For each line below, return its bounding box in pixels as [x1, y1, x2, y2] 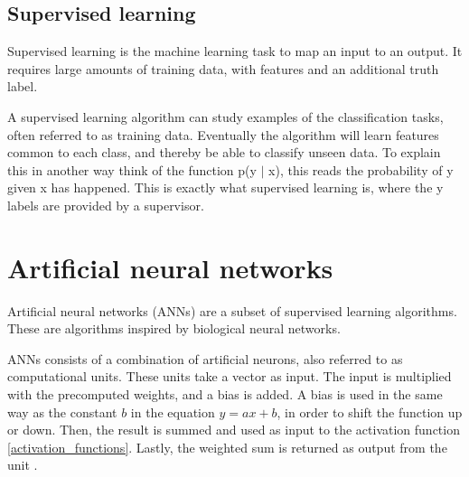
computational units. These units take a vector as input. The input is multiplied [7, 367, 452, 386]
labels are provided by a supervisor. [7, 195, 204, 214]
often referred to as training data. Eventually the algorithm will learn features [7, 125, 439, 144]
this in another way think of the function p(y [7, 160, 257, 179]
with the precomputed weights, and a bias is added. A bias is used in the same [7, 385, 443, 404]
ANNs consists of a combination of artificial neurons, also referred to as [7, 349, 403, 368]
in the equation [130, 402, 215, 421]
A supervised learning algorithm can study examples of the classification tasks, [7, 107, 444, 126]
